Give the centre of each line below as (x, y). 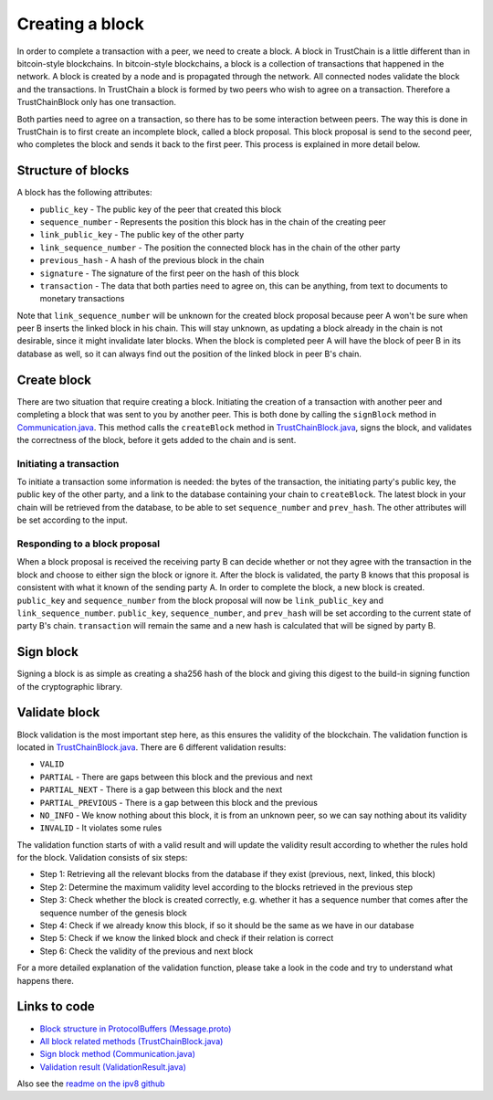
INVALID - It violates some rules (101, 828)
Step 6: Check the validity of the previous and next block (147, 951)
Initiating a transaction (68, 463)
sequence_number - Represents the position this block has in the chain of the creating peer (213, 222)
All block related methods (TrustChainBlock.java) (131, 1041)
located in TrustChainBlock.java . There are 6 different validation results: (152, 747)
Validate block (58, 713)
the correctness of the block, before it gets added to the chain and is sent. (157, 439)
